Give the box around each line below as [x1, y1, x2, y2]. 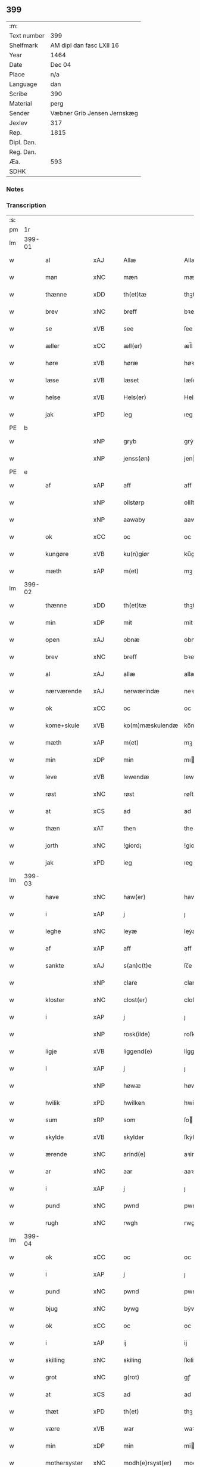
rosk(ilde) [123, 1030, 151, 1039]
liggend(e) [123, 1047, 153, 1055]
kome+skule [45, 721, 80, 730]
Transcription [6, 201, 46, 209]
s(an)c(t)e [123, 962, 152, 970]
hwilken [123, 1099, 145, 1107]
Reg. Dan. [9, 147, 37, 156]
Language [9, 80, 37, 88]
